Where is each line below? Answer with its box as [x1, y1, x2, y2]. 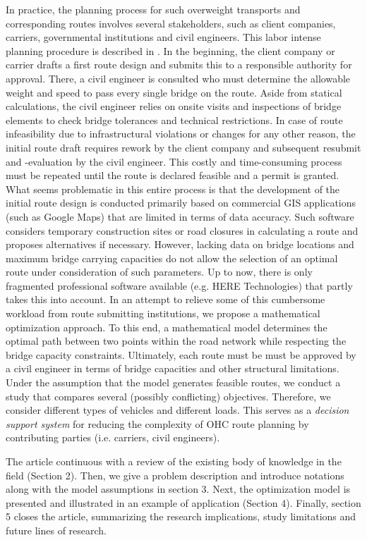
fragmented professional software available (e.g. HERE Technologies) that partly [6, 278, 353, 293]
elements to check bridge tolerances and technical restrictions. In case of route [6, 112, 343, 127]
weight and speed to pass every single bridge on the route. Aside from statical [6, 85, 342, 99]
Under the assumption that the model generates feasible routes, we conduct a [6, 375, 341, 390]
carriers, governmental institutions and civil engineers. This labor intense [6, 30, 321, 44]
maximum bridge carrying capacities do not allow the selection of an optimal [6, 250, 338, 265]
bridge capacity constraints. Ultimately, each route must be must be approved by [6, 347, 356, 362]
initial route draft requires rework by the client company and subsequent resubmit [6, 140, 361, 154]
